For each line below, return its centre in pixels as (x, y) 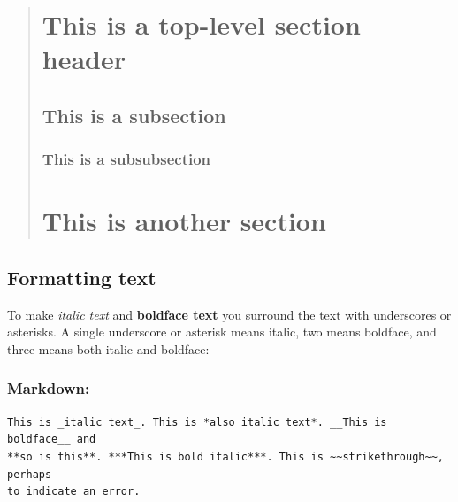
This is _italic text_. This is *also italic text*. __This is (197, 422)
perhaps (30, 474)
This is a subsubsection (126, 159)
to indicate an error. (74, 492)
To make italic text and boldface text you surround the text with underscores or (229, 314)
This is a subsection (134, 115)
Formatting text (82, 277)
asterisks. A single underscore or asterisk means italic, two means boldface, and (222, 332)
